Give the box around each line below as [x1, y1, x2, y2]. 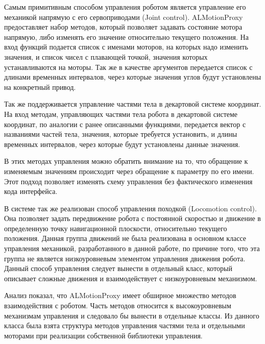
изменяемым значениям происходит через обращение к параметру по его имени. [4, 165, 254, 176]
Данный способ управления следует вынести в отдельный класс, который [4, 263, 233, 274]
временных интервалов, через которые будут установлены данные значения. [4, 138, 240, 149]
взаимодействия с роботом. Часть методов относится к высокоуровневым [4, 300, 231, 311]
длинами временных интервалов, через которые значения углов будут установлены [4, 71, 261, 82]
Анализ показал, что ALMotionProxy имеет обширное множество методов [4, 290, 236, 301]
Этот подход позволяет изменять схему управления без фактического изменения [4, 176, 253, 186]
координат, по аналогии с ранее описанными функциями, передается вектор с [4, 118, 246, 129]
